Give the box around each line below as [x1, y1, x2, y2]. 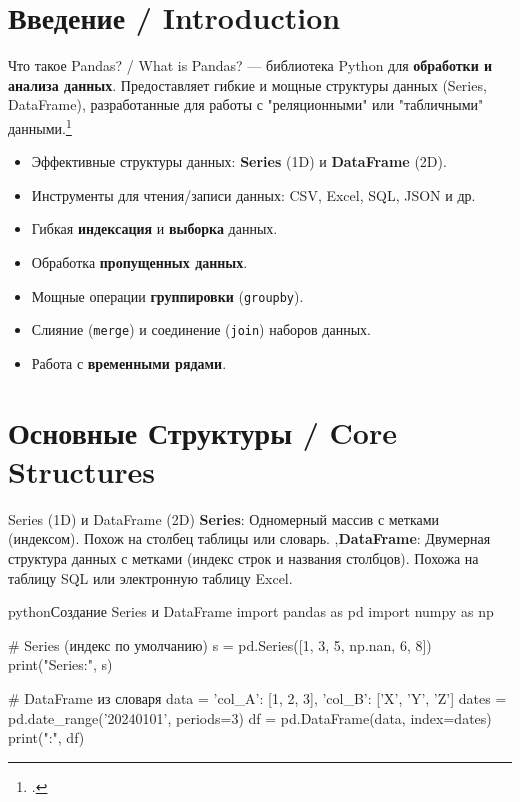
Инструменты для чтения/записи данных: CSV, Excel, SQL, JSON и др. [31, 184, 476, 205]
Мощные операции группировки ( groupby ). [31, 285, 304, 306]
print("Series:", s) [8, 654, 113, 675]
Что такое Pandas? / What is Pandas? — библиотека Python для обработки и [8, 55, 493, 76]
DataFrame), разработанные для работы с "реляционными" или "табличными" [8, 94, 484, 115]
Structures [8, 450, 156, 491]
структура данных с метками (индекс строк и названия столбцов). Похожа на [8, 547, 479, 568]
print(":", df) [8, 727, 85, 748]
